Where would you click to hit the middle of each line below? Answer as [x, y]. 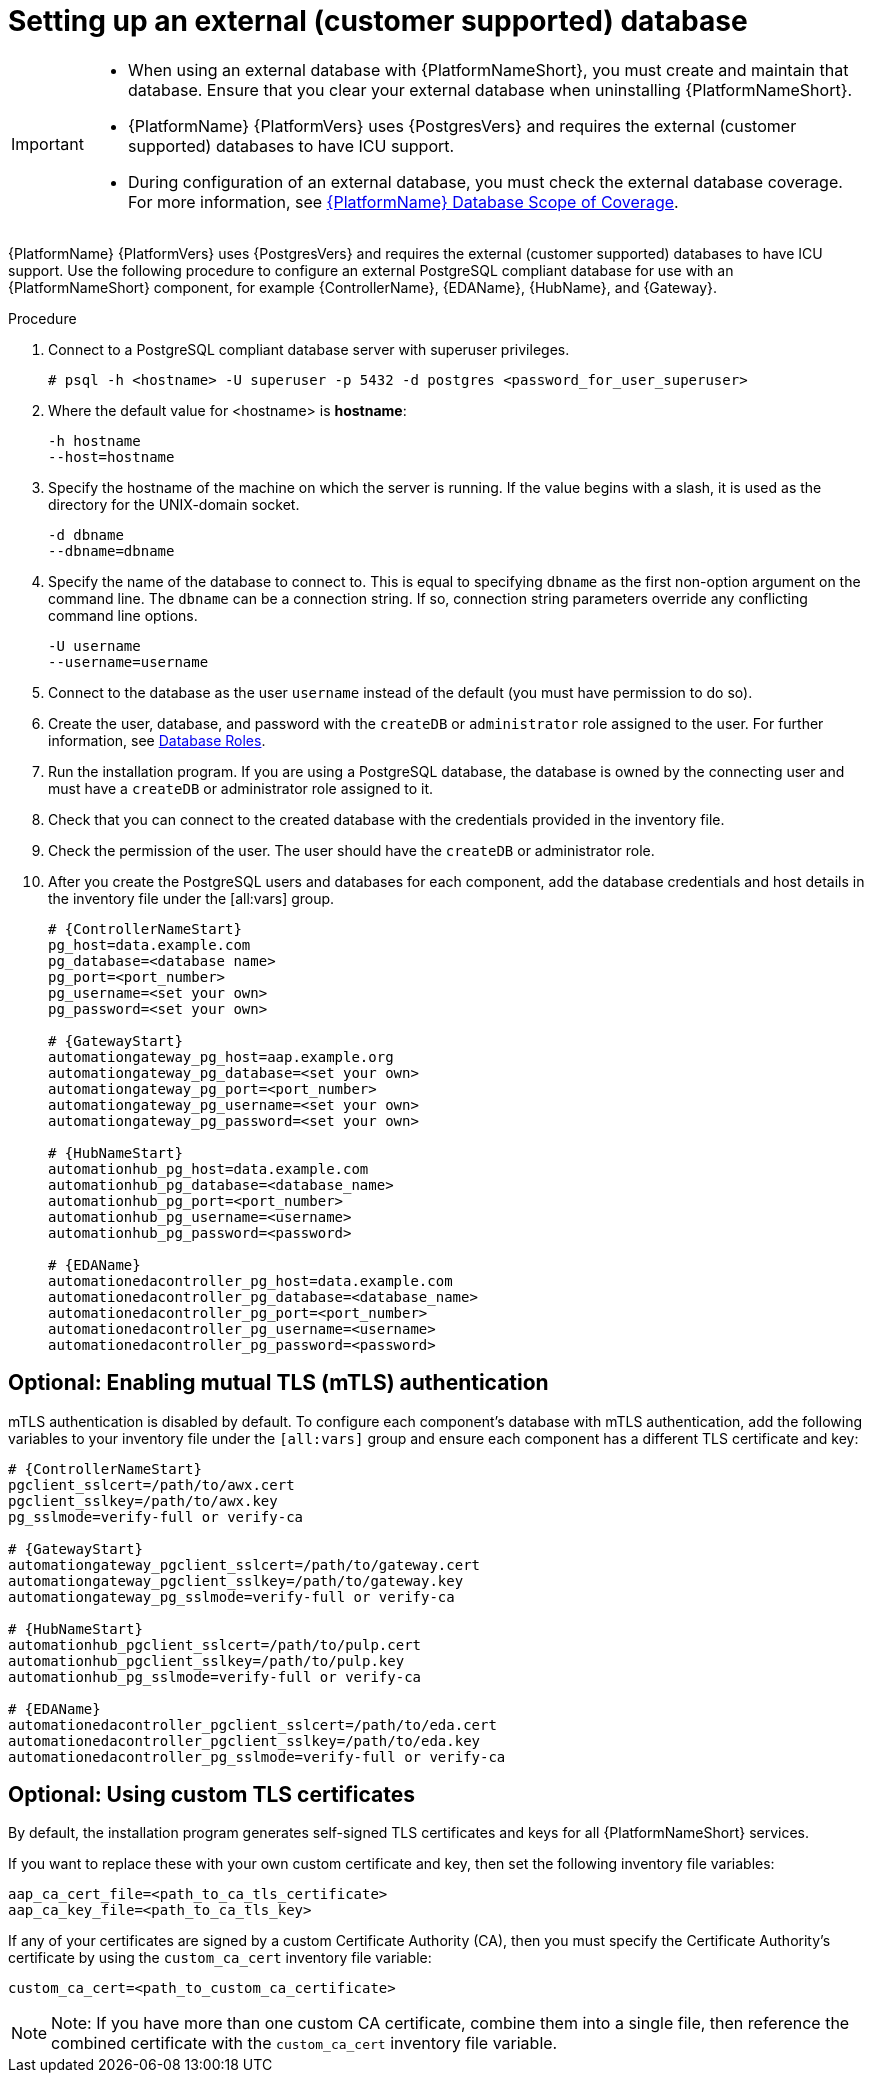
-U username [94, 645]
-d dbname [86, 534]
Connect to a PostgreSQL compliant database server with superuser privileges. [309, 349]
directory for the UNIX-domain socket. [174, 504]
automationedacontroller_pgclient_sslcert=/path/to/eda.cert [252, 1724]
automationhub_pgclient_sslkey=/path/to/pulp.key [206, 1660]
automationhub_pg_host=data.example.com [208, 1168]
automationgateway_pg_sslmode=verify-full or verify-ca [231, 1596]
